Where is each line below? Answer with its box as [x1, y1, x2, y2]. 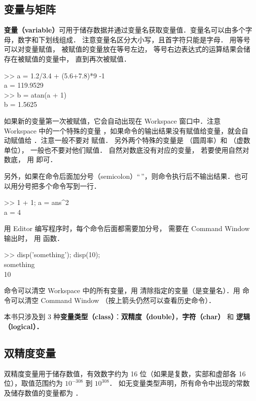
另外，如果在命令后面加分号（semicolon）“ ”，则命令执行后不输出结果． [4, 170, 234, 181]
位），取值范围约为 [4, 378, 63, 388]
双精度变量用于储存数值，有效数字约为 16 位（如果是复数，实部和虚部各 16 [4, 368, 246, 378]
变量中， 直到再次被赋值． [45, 53, 131, 64]
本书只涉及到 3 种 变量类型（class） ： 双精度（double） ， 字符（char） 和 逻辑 [4, 311, 250, 322]
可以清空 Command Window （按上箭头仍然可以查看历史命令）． [10, 295, 216, 305]
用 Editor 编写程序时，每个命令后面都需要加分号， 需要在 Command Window [4, 223, 250, 234]
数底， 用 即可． [4, 154, 57, 165]
